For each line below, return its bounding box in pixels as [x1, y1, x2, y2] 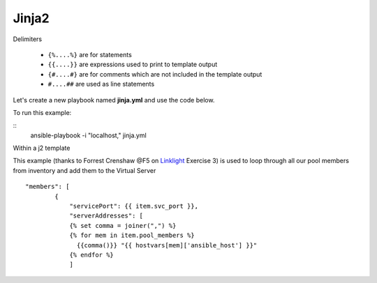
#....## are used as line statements [47, 80, 155, 89]
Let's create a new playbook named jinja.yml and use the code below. [13, 95, 215, 104]
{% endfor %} [69, 251, 114, 259]
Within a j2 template [13, 144, 71, 153]
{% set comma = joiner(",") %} [69, 222, 177, 229]
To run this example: [13, 108, 72, 116]
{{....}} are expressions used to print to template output [47, 60, 218, 69]
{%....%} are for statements [47, 50, 132, 59]
